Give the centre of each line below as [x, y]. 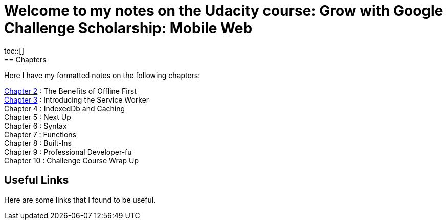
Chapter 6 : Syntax [36, 126]
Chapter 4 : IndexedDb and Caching [65, 108]
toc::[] [14, 51]
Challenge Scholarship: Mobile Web [128, 28]
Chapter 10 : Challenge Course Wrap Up [72, 160]
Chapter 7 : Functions [40, 134]
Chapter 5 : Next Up [38, 117]
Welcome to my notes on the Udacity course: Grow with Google [224, 11]
